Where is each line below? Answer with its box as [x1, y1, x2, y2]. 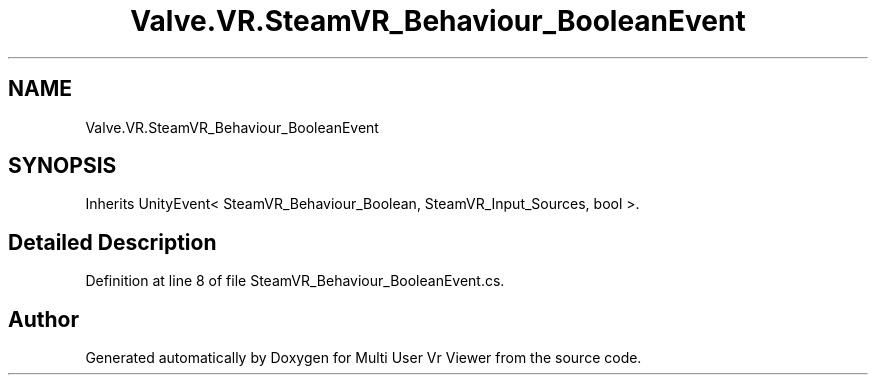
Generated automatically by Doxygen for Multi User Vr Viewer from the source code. [85, 349, 642, 367]
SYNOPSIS [8, 153, 117, 179]
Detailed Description [8, 229, 217, 255]
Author [8, 306, 79, 332]
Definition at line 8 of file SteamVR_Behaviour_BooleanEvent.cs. [85, 272, 505, 290]
